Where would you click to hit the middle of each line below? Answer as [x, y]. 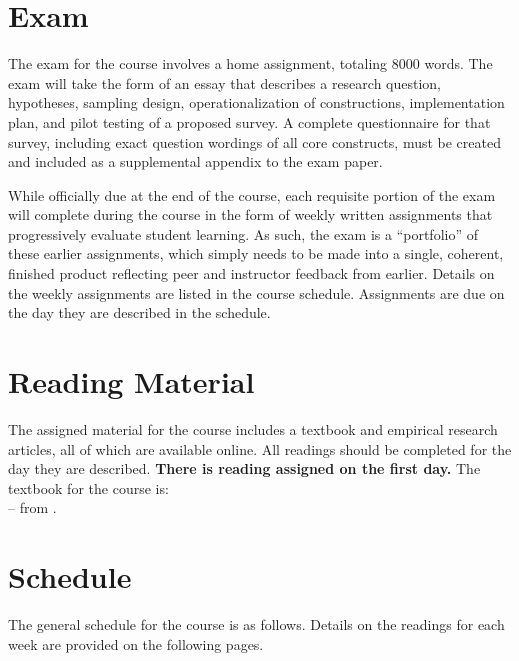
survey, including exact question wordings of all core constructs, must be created [254, 141]
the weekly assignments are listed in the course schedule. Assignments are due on [256, 292]
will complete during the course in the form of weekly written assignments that [250, 214]
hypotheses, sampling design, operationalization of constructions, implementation [256, 102]
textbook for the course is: [88, 487]
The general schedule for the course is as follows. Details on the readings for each [256, 624]
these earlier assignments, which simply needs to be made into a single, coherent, [256, 253]
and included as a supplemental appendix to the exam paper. [195, 161]
